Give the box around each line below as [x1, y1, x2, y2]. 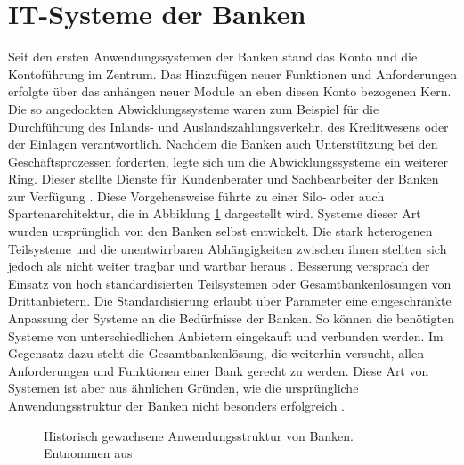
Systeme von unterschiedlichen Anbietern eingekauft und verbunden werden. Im [8, 326, 444, 345]
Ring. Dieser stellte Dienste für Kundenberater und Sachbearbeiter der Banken [8, 169, 439, 188]
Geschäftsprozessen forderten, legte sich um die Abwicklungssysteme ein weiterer [8, 151, 448, 170]
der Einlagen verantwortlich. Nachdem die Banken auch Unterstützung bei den [8, 135, 438, 153]
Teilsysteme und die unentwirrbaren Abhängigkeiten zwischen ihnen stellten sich [8, 239, 447, 257]
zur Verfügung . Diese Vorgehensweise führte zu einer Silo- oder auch [8, 186, 385, 205]
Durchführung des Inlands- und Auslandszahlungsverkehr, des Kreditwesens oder [8, 117, 449, 135]
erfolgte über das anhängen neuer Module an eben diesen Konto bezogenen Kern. [8, 82, 452, 101]
